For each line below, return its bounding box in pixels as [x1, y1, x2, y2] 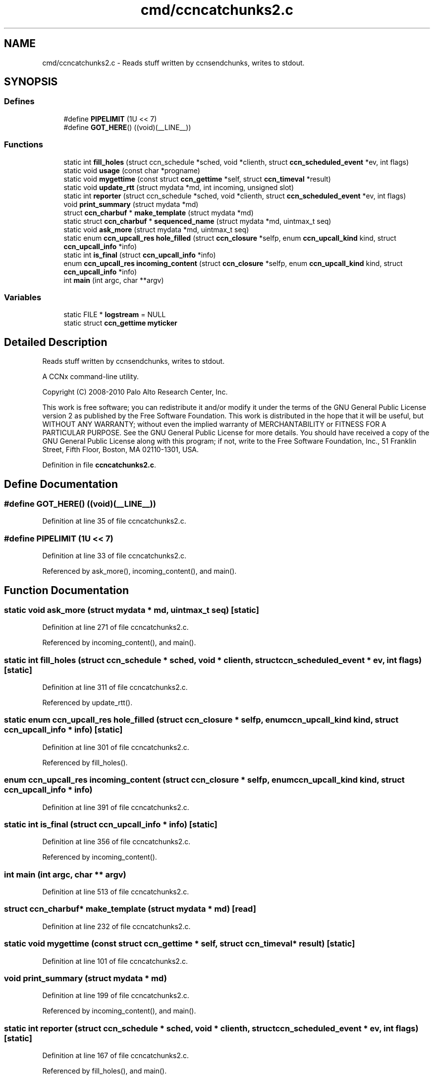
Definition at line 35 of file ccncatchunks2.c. [42, 517, 186, 526]
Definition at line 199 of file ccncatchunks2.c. [42, 991, 189, 1000]
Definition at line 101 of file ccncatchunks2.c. [42, 956, 188, 965]
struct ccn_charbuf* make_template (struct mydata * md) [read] [4, 904, 256, 914]
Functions [4, 139, 43, 150]
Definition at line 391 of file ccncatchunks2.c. [42, 803, 189, 811]
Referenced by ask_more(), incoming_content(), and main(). [42, 567, 237, 576]
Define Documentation [4, 477, 118, 490]
